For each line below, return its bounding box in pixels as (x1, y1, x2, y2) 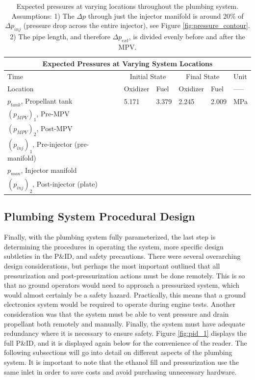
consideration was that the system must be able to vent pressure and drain (4, 308, 229, 319)
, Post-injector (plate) (32, 178, 98, 189)
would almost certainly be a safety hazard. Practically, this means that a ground (4, 289, 246, 299)
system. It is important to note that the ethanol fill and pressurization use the (4, 356, 239, 367)
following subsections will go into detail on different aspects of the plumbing (4, 347, 232, 357)
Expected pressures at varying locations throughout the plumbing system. (16, 1, 239, 11)
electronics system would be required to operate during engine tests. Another (4, 299, 235, 309)
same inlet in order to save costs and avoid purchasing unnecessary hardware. (4, 366, 237, 377)
